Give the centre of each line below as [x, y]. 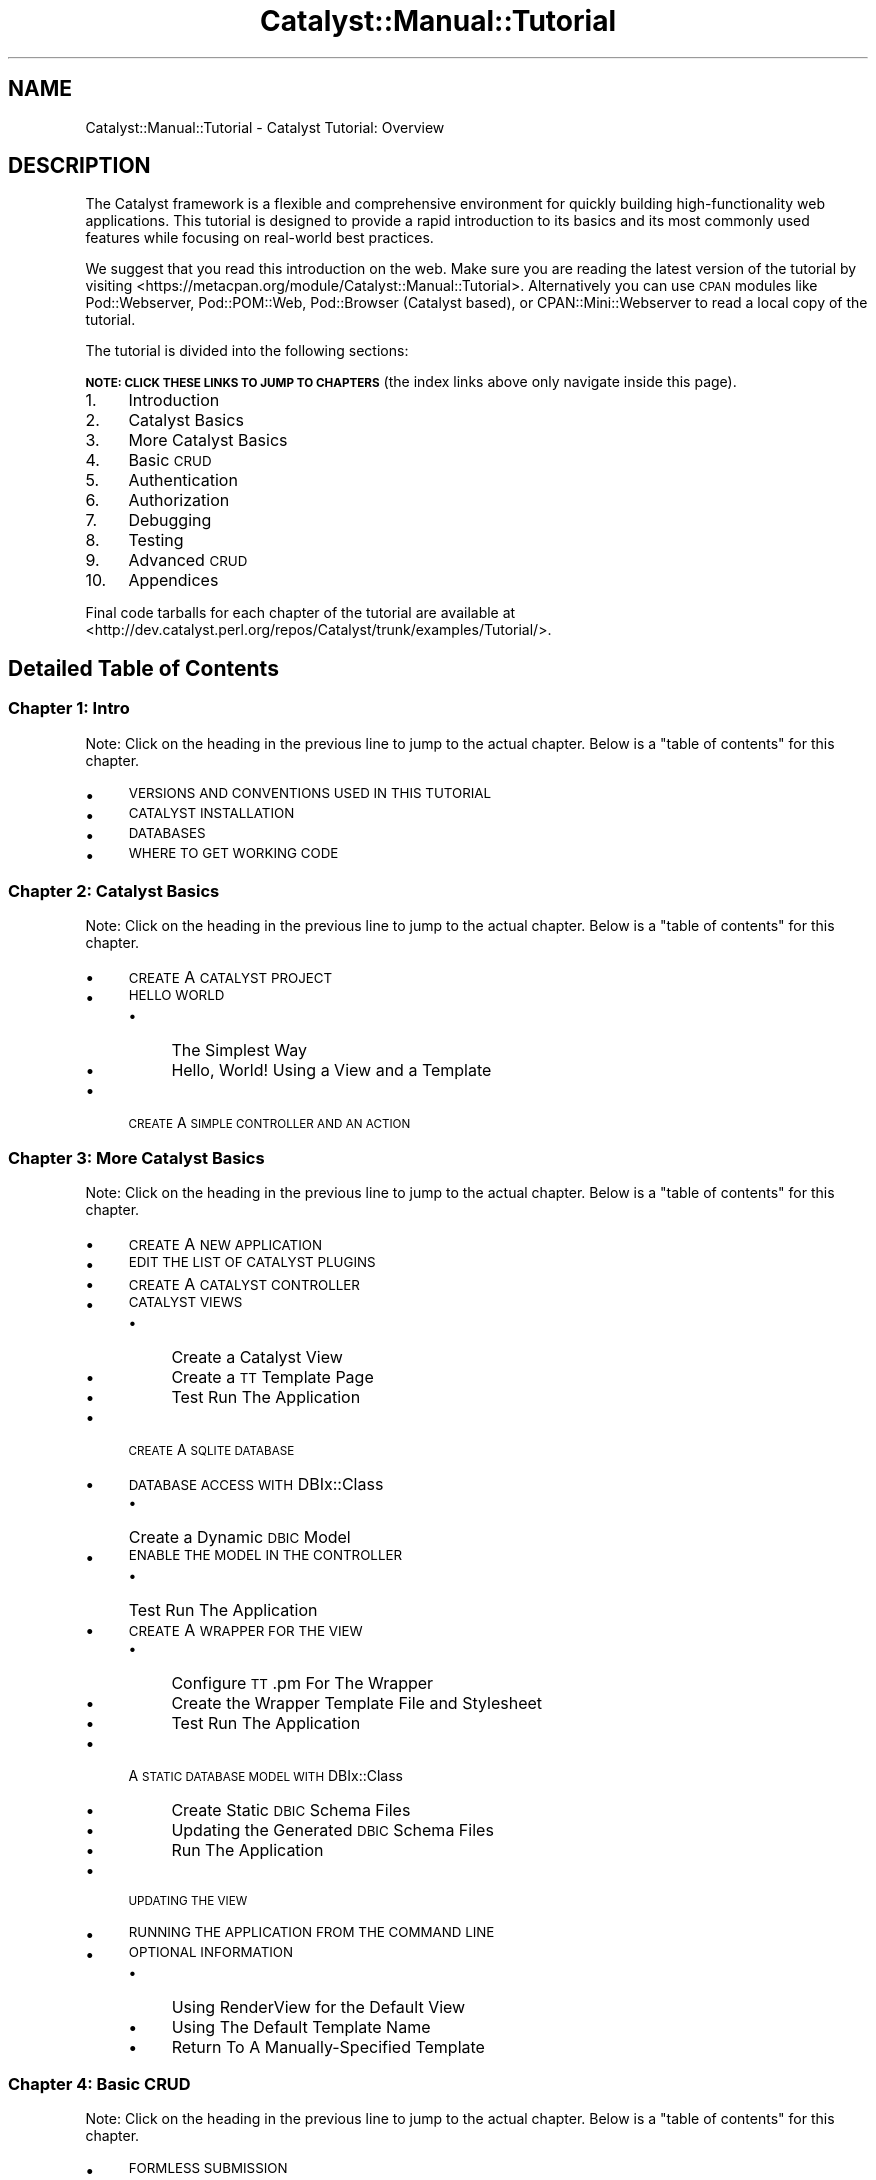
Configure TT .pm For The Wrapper [302, 1683]
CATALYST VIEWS [185, 1302]
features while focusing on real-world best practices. [259, 238]
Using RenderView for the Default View [318, 2007]
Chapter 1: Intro [69, 708]
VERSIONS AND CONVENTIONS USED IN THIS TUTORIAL [310, 792]
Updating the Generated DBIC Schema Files [332, 1830]
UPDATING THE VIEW [188, 1901]
